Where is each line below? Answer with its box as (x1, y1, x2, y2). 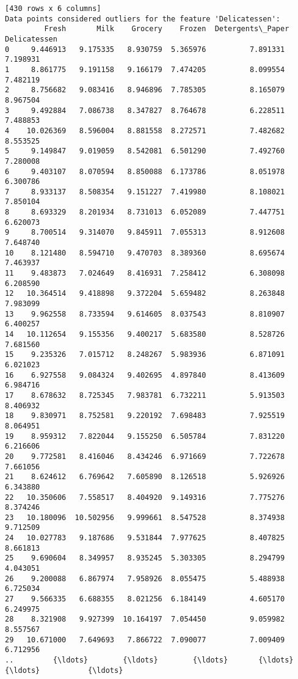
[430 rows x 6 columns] (5, 4, 101, 13)
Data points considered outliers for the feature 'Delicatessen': (5, 14, 281, 23)
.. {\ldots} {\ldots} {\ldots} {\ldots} (5, 656, 294, 664)
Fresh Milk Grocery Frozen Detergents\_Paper (44, 24, 289, 34)
